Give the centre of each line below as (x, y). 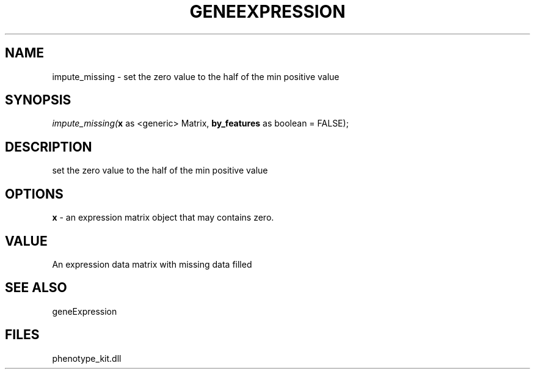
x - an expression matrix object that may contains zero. (163, 218)
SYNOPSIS (38, 100)
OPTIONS (34, 194)
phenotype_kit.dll (87, 358)
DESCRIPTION (49, 147)
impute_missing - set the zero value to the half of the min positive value (196, 76)
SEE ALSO (36, 288)
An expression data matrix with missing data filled (152, 264)
